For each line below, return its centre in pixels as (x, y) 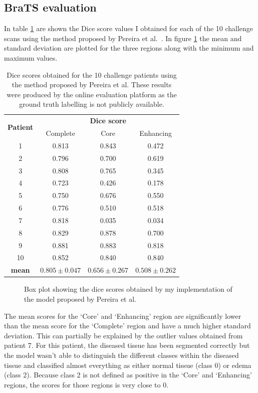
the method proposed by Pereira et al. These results (92, 84)
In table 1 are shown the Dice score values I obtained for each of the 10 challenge (129, 28)
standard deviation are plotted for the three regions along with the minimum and (129, 48)
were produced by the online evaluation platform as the (92, 94)
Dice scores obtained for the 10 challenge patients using (92, 74)
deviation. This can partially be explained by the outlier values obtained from (123, 335)
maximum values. (31, 57)
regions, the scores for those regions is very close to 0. (86, 384)
